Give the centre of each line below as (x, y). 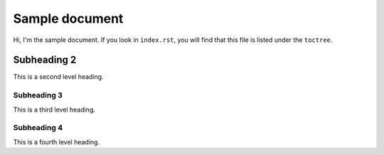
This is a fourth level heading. (56, 141)
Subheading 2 (45, 60)
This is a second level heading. (58, 77)
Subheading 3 (38, 95)
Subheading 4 (38, 128)
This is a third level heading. (54, 109)
